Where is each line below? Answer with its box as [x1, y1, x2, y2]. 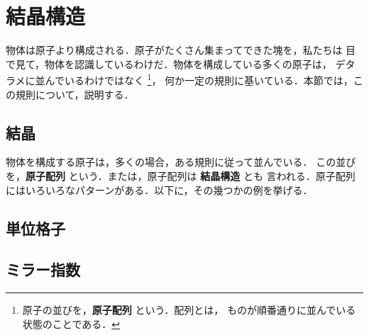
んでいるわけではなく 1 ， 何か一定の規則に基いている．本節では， [45, 71, 353, 87]
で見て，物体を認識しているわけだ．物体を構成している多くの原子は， [6, 56, 332, 71]
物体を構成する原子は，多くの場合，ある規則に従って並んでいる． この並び [6, 154, 356, 169]
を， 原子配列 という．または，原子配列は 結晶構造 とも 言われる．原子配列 [6, 168, 356, 183]
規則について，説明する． [15, 86, 134, 101]
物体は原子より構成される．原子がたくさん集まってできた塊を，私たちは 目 [6, 42, 356, 57]
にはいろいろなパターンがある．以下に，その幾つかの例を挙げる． [6, 182, 313, 197]
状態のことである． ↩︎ [22, 316, 120, 331]
